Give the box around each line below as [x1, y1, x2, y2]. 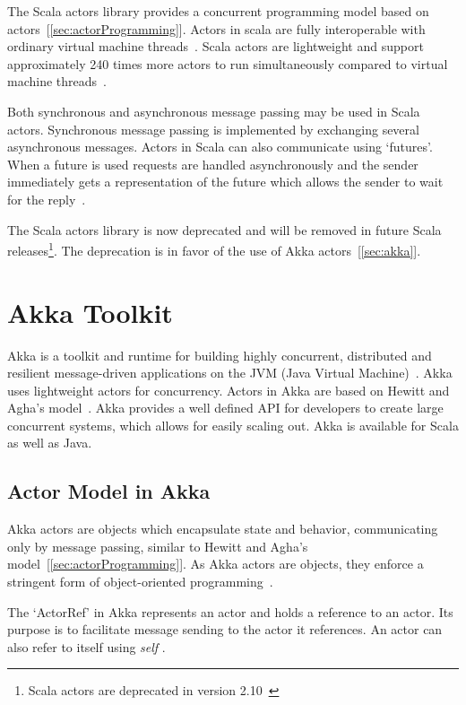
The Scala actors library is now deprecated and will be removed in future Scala [7, 220, 442, 239]
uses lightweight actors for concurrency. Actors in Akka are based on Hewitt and [7, 380, 450, 399]
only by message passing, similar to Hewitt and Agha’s [7, 536, 308, 555]
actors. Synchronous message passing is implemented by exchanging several [7, 119, 419, 138]
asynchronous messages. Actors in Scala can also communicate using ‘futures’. [7, 137, 433, 156]
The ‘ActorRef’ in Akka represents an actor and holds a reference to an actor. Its [7, 602, 453, 621]
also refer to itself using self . [7, 637, 166, 656]
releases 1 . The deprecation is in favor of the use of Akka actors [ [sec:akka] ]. [7, 239, 421, 259]
